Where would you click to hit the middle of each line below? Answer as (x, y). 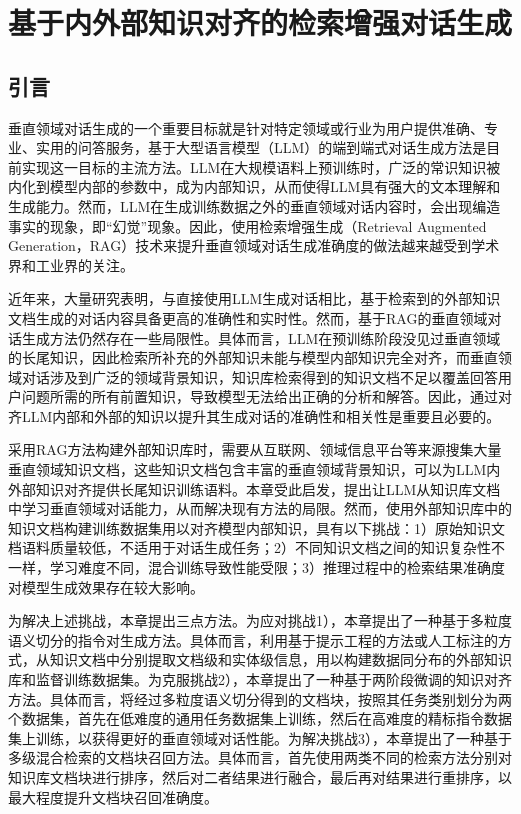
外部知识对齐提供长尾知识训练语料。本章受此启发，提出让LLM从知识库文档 (254, 488)
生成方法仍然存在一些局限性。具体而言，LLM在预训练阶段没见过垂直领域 (261, 337)
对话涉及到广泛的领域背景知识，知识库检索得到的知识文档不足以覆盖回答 (259, 376)
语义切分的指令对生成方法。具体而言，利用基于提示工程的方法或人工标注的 (253, 639)
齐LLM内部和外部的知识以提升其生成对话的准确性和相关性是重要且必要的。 (254, 415)
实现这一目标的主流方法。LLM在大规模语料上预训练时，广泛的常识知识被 (261, 166)
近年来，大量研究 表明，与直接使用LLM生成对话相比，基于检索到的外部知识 (254, 298)
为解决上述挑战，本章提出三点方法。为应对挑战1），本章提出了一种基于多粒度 (260, 620)
